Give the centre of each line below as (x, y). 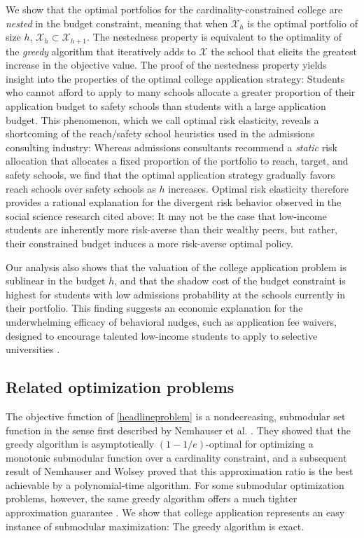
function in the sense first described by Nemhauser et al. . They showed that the (178, 430)
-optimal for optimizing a (259, 444)
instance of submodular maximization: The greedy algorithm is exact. (155, 526)
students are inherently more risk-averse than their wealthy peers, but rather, (172, 229)
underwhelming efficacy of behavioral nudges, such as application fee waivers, (171, 321)
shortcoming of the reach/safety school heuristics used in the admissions (160, 133)
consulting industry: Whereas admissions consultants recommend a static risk (171, 147)
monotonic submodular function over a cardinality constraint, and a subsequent (176, 457)
